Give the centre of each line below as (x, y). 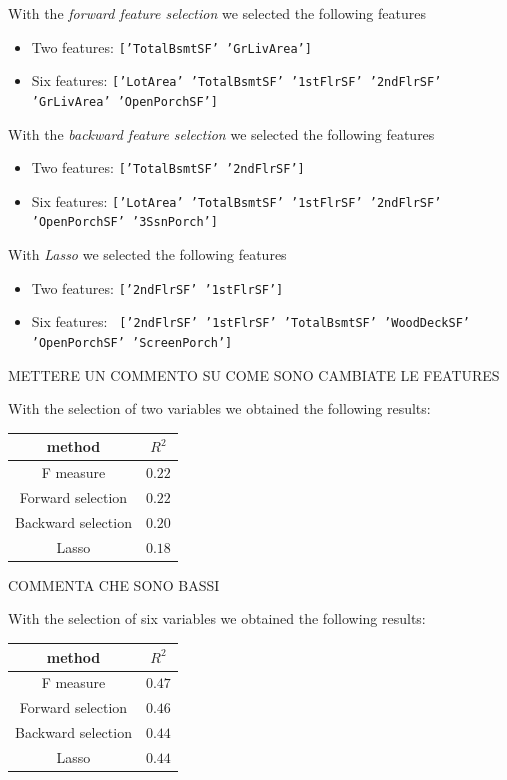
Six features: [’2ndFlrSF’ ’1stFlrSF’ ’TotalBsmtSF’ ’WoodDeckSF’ (250, 321)
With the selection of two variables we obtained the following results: (219, 408)
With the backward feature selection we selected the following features (221, 133)
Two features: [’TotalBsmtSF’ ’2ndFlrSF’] (168, 167)
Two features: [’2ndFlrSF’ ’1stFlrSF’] (157, 287)
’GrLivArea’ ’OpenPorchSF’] (124, 101)
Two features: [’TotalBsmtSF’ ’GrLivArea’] (171, 46)
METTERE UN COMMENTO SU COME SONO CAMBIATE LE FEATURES (254, 374)
